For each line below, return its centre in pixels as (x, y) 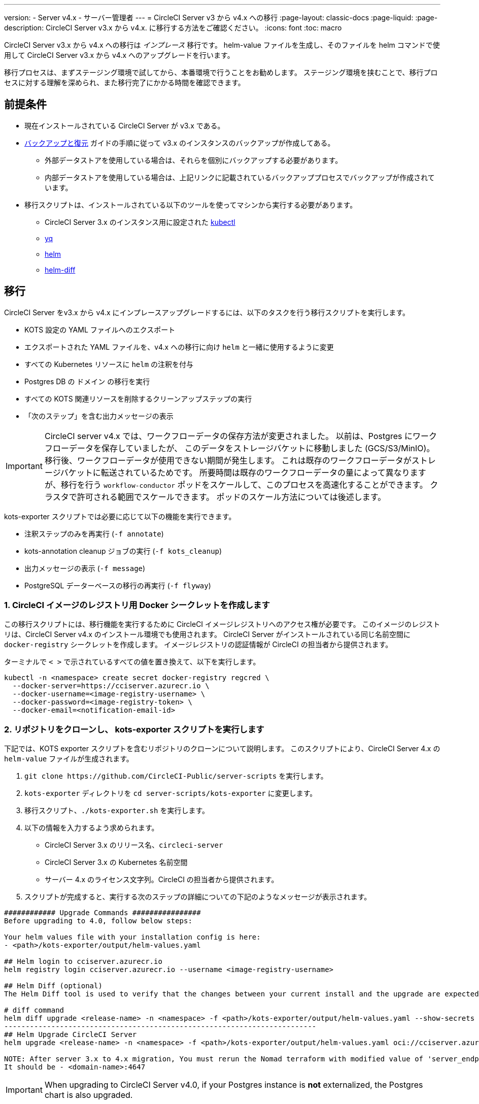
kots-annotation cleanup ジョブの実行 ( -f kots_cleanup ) (123, 551)
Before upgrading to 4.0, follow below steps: (98, 921)
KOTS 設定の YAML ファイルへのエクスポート (100, 329)
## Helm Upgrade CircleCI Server (71, 1035)
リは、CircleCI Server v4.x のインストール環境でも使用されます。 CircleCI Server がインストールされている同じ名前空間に (208, 634)
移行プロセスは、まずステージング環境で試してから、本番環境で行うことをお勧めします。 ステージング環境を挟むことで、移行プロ (221, 72)
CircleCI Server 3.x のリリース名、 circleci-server (134, 845)
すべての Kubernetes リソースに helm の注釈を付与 (109, 364)
